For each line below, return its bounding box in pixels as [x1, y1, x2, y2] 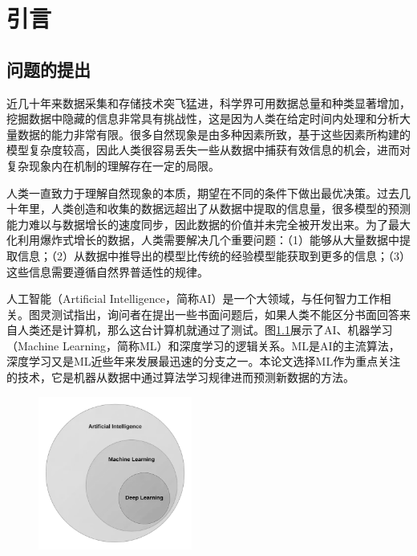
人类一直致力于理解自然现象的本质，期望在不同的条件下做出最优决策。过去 [6, 184, 399, 201]
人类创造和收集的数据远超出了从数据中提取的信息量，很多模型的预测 [51, 200, 411, 217]
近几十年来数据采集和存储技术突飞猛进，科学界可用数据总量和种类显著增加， [6, 94, 411, 111]
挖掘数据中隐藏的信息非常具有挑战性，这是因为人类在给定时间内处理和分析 [6, 110, 399, 127]
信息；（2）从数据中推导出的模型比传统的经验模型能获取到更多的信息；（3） [17, 247, 411, 264]
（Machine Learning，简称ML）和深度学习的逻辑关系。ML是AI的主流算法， [6, 337, 400, 354]
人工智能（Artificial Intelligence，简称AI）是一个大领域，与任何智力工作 [6, 290, 380, 307]
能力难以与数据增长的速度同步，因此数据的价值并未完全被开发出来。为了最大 [6, 215, 411, 232]
